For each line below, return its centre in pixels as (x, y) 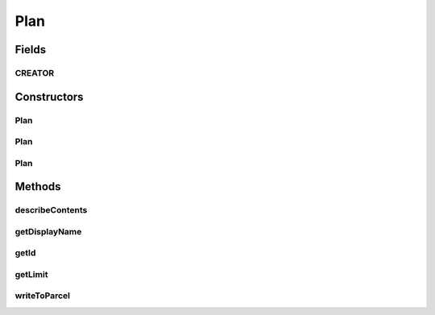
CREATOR (35, 73)
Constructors (49, 97)
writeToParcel (43, 296)
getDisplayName (48, 231)
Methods (38, 187)
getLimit (31, 274)
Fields (31, 50)
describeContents (51, 210)
